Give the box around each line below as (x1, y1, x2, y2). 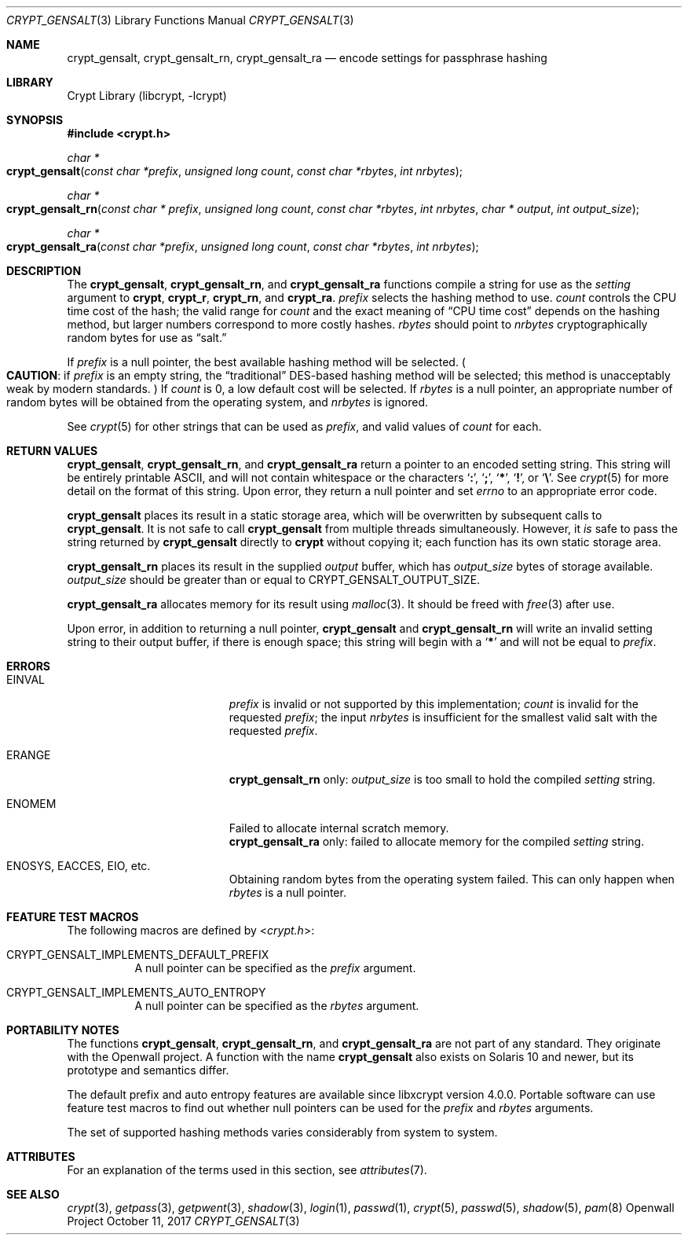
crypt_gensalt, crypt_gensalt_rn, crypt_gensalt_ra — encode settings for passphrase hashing (67, 51, 547, 64)
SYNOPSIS (6, 113, 64, 127)
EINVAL (6, 673, 45, 686)
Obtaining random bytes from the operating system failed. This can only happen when (229, 872, 675, 886)
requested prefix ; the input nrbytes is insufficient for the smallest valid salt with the (229, 710, 657, 724)
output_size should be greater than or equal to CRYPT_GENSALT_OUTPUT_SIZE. (67, 573, 481, 586)
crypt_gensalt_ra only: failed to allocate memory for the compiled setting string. (229, 835, 645, 848)
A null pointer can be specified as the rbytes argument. (134, 999, 419, 1012)
